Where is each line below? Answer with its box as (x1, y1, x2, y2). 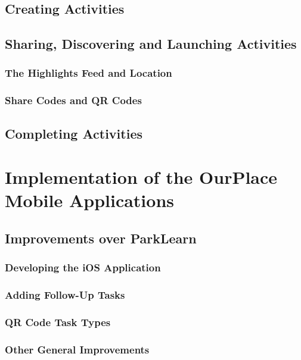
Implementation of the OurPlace (5, 165, 278, 189)
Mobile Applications (5, 188, 175, 212)
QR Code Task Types (5, 314, 111, 329)
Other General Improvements (5, 342, 150, 356)
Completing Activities (5, 124, 142, 142)
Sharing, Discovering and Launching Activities (5, 35, 297, 53)
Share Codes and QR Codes (5, 93, 142, 108)
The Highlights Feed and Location (5, 65, 172, 80)
